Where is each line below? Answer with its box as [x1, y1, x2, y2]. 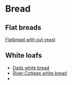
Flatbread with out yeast [5, 36, 55, 42]
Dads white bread [12, 64, 49, 71]
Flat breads [5, 23, 42, 32]
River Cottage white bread [12, 70, 67, 76]
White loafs [5, 51, 42, 60]
